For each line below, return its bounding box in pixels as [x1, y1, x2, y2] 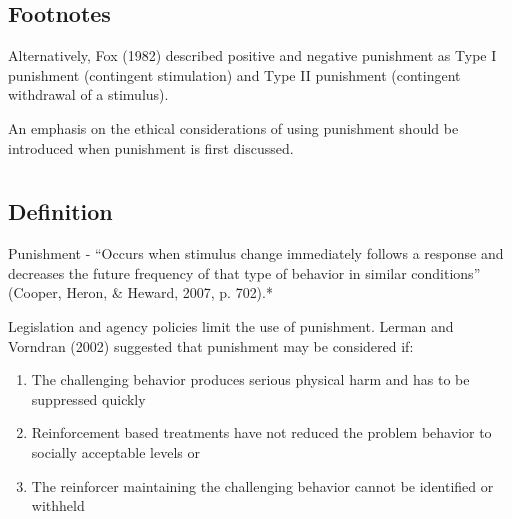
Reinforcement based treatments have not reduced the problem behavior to [31, 422, 492, 443]
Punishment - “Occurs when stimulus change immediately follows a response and [8, 243, 504, 264]
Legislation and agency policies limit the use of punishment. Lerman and [8, 315, 454, 336]
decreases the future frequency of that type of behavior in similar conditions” [8, 262, 481, 283]
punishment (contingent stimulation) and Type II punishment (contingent [8, 64, 461, 85]
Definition [8, 196, 113, 227]
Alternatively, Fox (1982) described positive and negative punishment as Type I [8, 45, 497, 66]
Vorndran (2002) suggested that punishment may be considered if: [8, 335, 414, 356]
